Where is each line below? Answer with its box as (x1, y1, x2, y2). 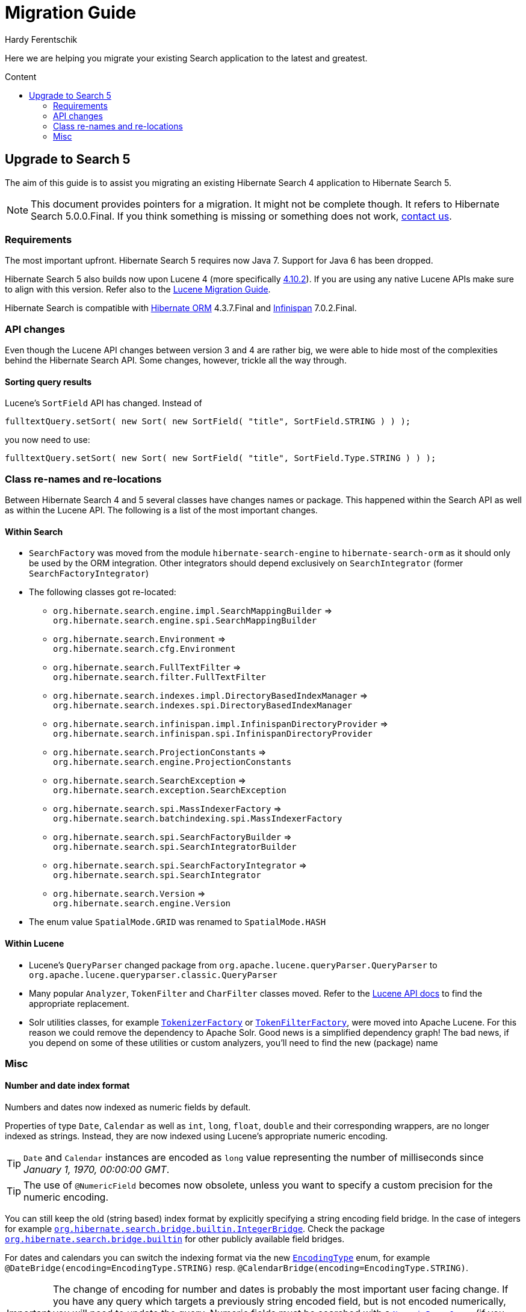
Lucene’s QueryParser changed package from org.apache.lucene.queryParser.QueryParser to (29, 959, 438, 970)
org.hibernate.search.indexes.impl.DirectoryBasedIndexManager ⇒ (53, 690, 368, 701)
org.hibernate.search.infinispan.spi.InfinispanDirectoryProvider (53, 729, 373, 739)
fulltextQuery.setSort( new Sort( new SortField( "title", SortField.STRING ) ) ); (5, 416, 411, 427)
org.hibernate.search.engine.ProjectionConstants (53, 757, 292, 767)
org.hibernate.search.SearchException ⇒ (53, 775, 246, 786)
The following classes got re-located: (29, 587, 176, 598)
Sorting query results (5, 376, 92, 387)
